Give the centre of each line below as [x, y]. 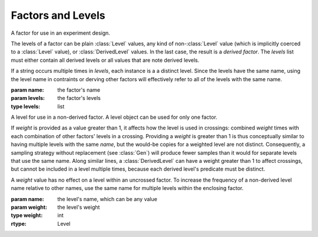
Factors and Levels [58, 15]
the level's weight [79, 207]
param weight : [29, 207]
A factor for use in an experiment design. [60, 33]
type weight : [27, 215]
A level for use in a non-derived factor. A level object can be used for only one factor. [114, 117]
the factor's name [79, 90]
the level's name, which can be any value [107, 199]
